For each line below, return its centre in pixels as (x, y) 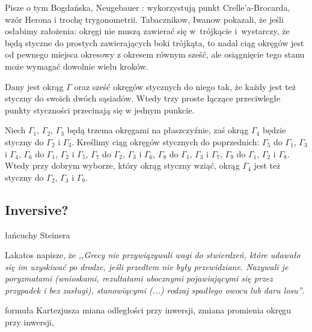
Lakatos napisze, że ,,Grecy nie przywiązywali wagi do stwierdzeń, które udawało (153, 255)
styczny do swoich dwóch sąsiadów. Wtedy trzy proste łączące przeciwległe (143, 98)
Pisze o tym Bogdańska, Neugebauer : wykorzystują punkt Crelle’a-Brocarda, (148, 7)
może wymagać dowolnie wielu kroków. (77, 66)
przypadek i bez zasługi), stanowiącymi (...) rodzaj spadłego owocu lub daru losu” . (155, 290)
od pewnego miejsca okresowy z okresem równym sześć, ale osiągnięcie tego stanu (155, 54)
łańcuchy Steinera (38, 234)
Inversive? (37, 209)
